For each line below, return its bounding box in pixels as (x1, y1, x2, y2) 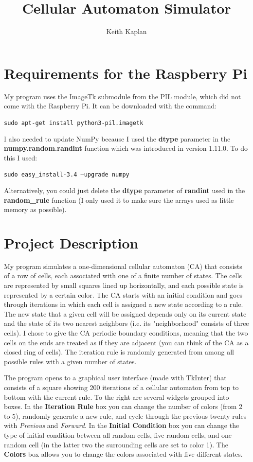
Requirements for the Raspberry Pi (4, 63, 248, 83)
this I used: (4, 152, 37, 162)
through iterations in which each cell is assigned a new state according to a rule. (4, 299, 243, 309)
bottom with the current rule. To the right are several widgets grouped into (4, 391, 229, 402)
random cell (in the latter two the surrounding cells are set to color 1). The (4, 439, 228, 449)
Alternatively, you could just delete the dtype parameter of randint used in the (4, 185, 245, 195)
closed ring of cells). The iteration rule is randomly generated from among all (4, 347, 234, 357)
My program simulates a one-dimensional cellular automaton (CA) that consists (4, 261, 242, 271)
